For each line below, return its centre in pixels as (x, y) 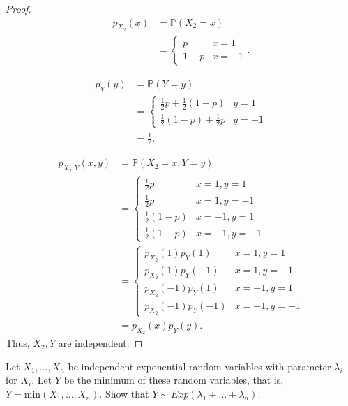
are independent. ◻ (100, 343)
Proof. (18, 8)
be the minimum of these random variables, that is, (174, 380)
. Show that (124, 394)
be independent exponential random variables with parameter (199, 366)
